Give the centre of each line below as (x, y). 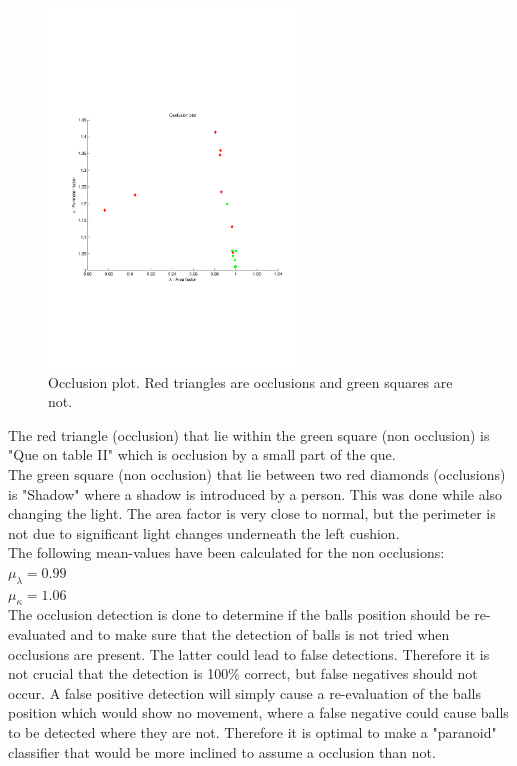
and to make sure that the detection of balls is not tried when (260, 634)
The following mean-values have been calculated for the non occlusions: (226, 552)
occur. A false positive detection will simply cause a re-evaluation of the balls (244, 692)
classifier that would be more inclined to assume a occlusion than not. (222, 751)
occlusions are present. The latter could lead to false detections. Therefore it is (249, 653)
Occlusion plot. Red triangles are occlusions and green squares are (250, 381)
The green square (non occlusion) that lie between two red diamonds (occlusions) (257, 473)
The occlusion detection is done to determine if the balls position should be (239, 614)
